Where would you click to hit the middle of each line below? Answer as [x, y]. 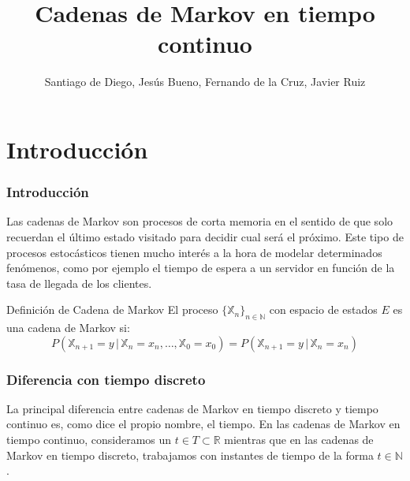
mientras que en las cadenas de [299, 440]
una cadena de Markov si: [68, 328]
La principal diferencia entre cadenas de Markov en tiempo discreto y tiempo [192, 408]
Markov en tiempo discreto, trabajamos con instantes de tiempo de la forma [190, 455]
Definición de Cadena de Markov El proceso [112, 309]
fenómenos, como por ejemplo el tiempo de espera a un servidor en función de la [201, 268]
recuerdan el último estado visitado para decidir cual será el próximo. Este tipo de [205, 236]
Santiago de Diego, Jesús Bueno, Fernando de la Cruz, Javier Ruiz [205, 82]
